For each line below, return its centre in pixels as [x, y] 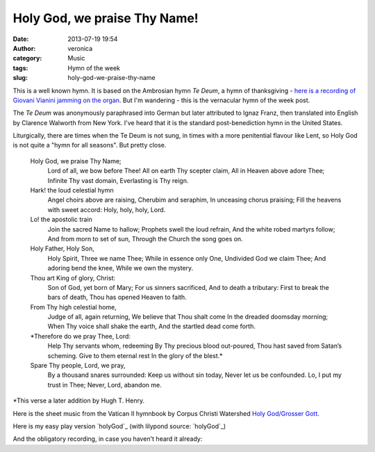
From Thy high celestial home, [74, 307]
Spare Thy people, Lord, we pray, [78, 366]
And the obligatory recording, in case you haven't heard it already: [108, 439]
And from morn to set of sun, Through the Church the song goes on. [145, 239]
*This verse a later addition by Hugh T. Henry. [79, 401]
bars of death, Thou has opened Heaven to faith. [117, 297]
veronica [80, 48]
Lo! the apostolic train [61, 220]
